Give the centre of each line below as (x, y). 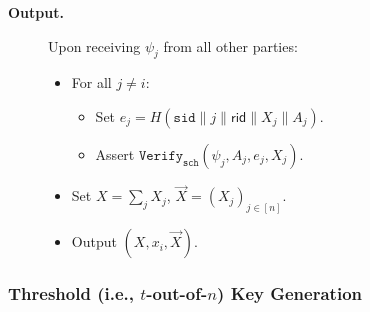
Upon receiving (94, 45)
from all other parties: (230, 45)
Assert (115, 153)
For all (91, 82)
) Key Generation (289, 292)
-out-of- (177, 292)
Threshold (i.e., (71, 292)
